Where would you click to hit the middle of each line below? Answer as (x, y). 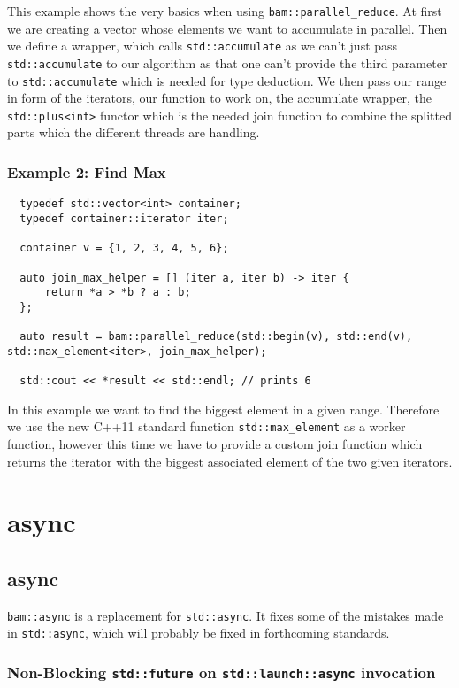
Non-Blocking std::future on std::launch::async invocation (222, 673)
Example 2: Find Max (87, 171)
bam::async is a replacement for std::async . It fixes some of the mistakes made (226, 615)
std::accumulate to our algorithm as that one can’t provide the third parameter (227, 62)
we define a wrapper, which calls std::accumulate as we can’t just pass (203, 46)
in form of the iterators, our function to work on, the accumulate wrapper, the (219, 98)
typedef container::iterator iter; (124, 218)
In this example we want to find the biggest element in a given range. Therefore (223, 409)
